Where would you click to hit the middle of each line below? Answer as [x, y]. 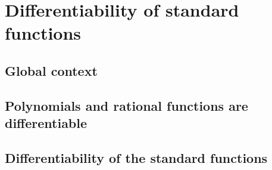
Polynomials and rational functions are [126, 105]
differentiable [46, 123]
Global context [51, 70]
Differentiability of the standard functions [136, 157]
